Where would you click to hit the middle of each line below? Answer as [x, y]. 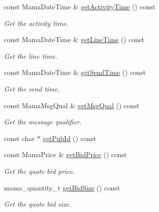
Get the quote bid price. [40, 171]
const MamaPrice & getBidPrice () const [66, 154]
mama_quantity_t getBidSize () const [62, 187]
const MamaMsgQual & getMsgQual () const [72, 105]
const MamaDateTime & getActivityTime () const [80, 6]
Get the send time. [32, 88]
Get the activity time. [36, 23]
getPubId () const [69, 138]
